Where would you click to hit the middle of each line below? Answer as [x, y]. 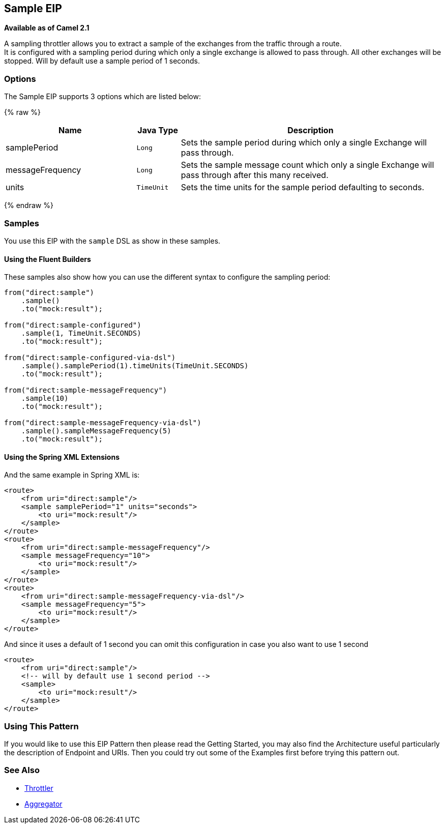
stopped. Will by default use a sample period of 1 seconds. [102, 61]
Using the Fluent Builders [48, 259]
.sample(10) [45, 398]
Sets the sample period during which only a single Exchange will [304, 143]
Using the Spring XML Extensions [62, 457]
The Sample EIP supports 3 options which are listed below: [103, 97]
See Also [22, 770]
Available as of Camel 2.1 [47, 28]
